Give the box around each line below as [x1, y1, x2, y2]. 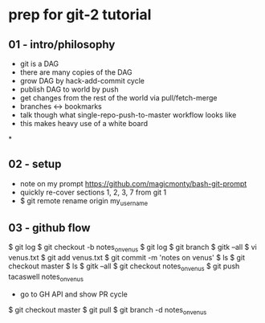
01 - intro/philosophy [8, 38, 116, 51]
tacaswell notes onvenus [8, 272, 84, 283]
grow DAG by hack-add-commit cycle [19, 76, 145, 85]
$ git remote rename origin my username [19, 195, 149, 207]
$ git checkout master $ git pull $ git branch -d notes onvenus [8, 305, 207, 317]
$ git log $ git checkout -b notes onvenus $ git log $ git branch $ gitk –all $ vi [8, 243, 257, 254]
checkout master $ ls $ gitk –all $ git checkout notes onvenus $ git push [8, 261, 240, 273]
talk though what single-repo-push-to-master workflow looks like [19, 110, 237, 120]
